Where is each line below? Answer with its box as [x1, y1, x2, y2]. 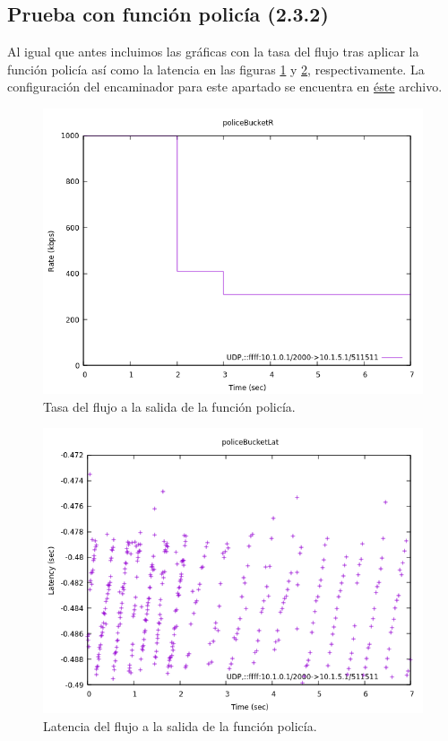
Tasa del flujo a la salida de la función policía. [43, 397, 296, 415]
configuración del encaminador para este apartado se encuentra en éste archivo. [7, 77, 443, 96]
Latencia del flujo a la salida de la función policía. [43, 716, 317, 735]
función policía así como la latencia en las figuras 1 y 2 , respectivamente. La [7, 59, 425, 78]
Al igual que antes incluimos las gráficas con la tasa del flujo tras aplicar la [7, 42, 419, 61]
